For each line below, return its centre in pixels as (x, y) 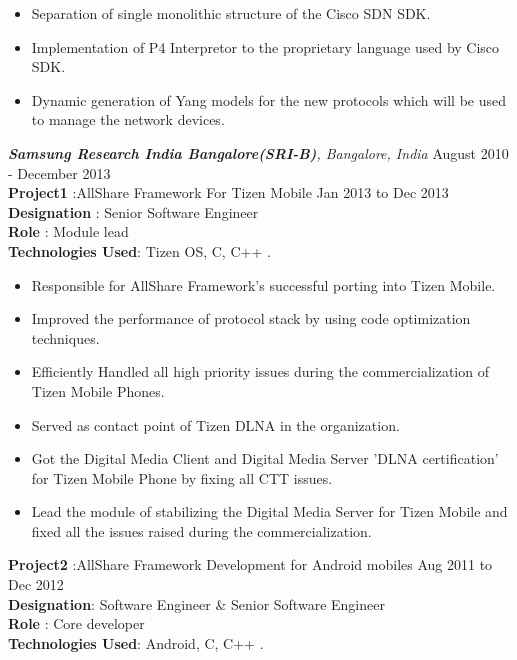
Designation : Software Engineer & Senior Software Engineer (196, 603)
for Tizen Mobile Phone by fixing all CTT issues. (182, 477)
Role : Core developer (76, 623)
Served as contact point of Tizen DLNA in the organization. (215, 424)
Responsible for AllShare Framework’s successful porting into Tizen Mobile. (263, 284)
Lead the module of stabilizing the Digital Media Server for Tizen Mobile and (269, 511)
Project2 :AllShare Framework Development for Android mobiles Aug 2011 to (250, 564)
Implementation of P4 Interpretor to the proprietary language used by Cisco (265, 46)
